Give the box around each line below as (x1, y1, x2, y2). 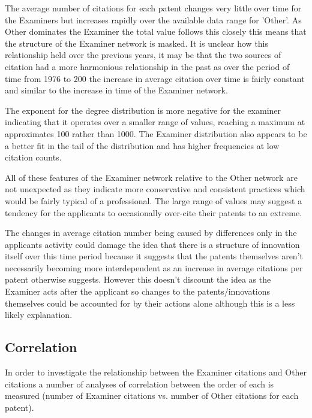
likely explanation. (5, 308, 73, 321)
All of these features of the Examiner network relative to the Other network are (5, 171, 298, 183)
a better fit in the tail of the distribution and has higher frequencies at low (5, 139, 280, 152)
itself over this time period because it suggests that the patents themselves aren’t (5, 250, 303, 262)
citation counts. (5, 151, 62, 163)
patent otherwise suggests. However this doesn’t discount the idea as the (5, 273, 271, 286)
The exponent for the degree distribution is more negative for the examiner (5, 104, 281, 116)
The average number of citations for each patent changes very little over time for (5, 2, 302, 14)
